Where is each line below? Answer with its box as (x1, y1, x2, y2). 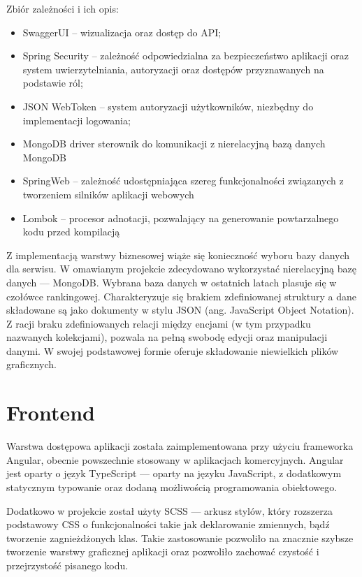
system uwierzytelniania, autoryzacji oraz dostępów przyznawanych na (22, 61, 324, 76)
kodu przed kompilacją (22, 224, 120, 239)
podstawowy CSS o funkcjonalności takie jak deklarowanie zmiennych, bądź (6, 517, 330, 532)
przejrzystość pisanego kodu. (6, 557, 129, 572)
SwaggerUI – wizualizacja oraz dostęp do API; (22, 24, 222, 39)
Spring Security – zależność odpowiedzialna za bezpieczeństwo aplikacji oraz (22, 48, 349, 63)
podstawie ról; (22, 75, 83, 90)
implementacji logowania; (22, 112, 131, 127)
